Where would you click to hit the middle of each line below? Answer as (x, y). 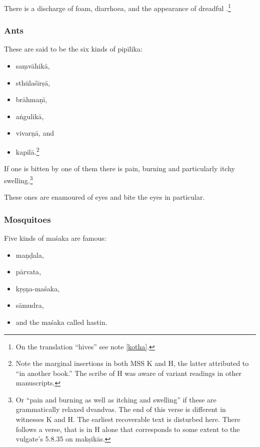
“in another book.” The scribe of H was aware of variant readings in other (128, 373)
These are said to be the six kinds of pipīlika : (73, 49)
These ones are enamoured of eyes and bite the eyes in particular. (104, 197)
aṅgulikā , (30, 116)
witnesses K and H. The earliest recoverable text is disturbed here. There (128, 419)
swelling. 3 (18, 179)
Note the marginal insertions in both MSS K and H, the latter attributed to (132, 363)
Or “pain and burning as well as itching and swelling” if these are (116, 399)
